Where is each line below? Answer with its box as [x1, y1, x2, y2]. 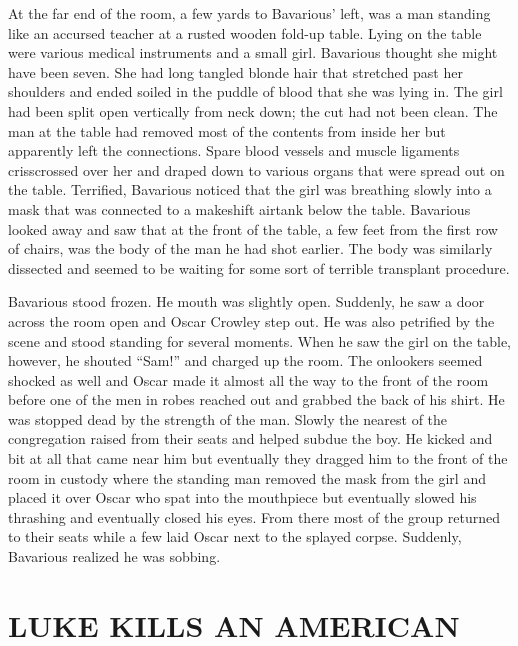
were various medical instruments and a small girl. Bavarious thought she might [8, 42, 498, 63]
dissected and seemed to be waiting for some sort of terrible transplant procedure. [8, 257, 510, 278]
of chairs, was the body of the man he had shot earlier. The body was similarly [8, 238, 493, 259]
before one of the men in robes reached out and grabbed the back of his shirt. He [8, 389, 505, 410]
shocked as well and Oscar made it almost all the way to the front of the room [8, 369, 489, 390]
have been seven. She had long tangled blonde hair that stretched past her [8, 61, 463, 82]
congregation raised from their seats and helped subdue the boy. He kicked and [8, 428, 493, 449]
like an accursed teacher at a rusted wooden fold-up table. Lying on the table [8, 22, 482, 43]
